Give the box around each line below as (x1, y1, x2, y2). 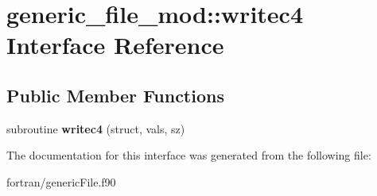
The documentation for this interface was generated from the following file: (6, 147, 371, 163)
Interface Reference (6, 29, 224, 61)
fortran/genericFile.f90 (6, 173, 116, 190)
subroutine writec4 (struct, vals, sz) (6, 120, 185, 136)
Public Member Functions (6, 83, 224, 107)
